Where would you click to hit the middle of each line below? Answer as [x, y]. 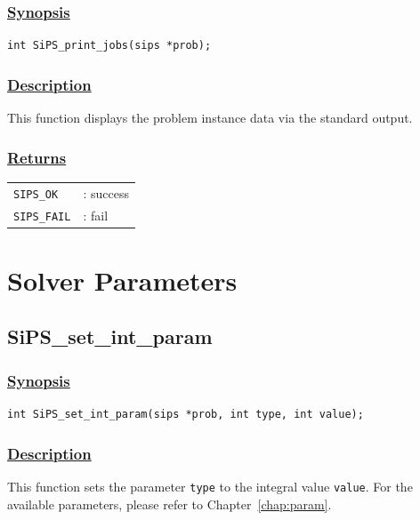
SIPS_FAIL [42, 216]
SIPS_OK [36, 194]
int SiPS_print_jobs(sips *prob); [109, 46]
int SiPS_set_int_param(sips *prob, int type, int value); [186, 415]
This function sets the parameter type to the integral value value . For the [210, 486]
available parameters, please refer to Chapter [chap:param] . [170, 504]
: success [106, 192]
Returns [37, 157]
